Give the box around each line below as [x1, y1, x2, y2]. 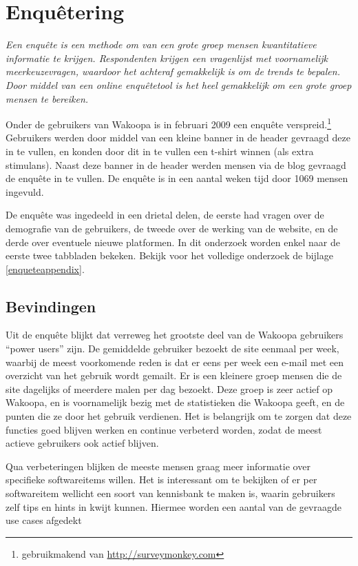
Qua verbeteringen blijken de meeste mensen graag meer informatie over [6, 458, 310, 473]
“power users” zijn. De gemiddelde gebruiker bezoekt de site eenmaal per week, [6, 341, 339, 356]
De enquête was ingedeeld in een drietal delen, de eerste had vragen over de [6, 208, 324, 222]
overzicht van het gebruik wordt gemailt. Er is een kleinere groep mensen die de [6, 368, 342, 383]
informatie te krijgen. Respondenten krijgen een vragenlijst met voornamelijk [6, 50, 328, 65]
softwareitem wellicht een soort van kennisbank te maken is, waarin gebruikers [6, 486, 335, 501]
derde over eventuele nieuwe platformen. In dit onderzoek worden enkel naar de [6, 234, 340, 249]
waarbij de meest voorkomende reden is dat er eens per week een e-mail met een [6, 354, 344, 369]
